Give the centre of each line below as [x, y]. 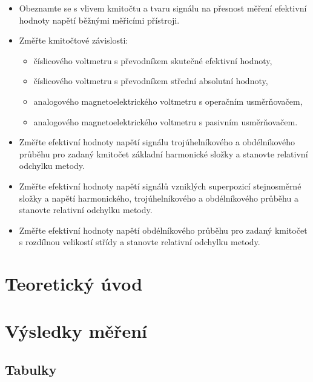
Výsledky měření [76, 331]
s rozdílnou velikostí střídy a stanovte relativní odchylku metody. [140, 242]
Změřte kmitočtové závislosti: [74, 40]
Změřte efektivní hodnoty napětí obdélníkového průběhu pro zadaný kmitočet [163, 230]
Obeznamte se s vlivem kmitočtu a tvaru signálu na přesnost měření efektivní [163, 8]
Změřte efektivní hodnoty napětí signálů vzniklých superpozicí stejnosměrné [160, 186]
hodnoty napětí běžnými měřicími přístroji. [99, 20]
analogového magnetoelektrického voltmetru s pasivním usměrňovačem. [166, 121]
